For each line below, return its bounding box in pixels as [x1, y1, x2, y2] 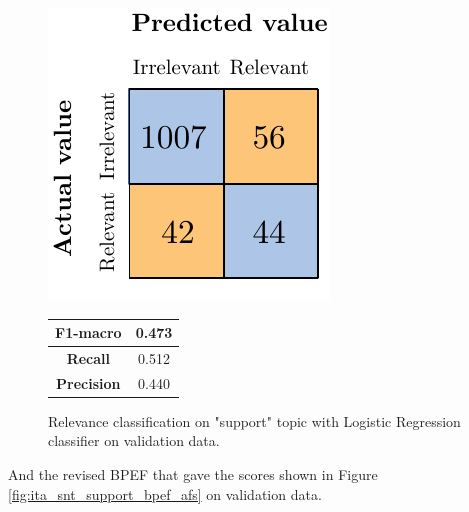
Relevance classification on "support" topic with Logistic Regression [48, 410, 461, 431]
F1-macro [55, 322, 122, 343]
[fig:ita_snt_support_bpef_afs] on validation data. [8, 483, 322, 504]
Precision [56, 372, 121, 393]
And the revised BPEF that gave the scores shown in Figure [8, 464, 378, 485]
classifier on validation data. [48, 430, 220, 451]
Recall [66, 347, 110, 368]
